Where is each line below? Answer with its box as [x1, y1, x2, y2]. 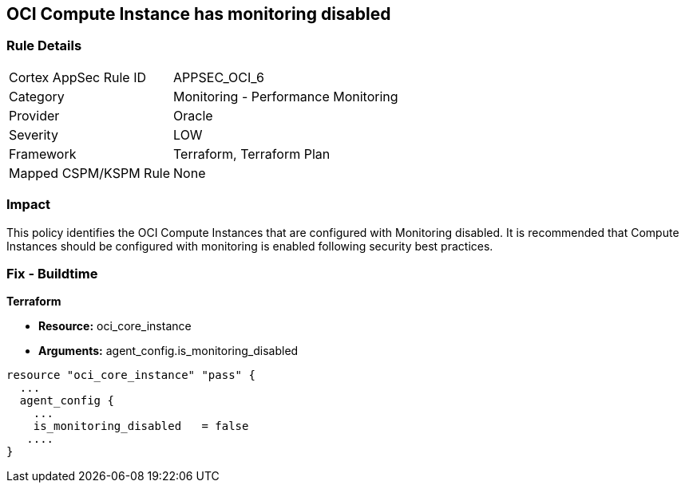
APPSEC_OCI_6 [173, 69, 264, 85]
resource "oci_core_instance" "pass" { [6, 369, 255, 382]
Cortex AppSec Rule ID [9, 69, 147, 85]
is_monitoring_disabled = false [33, 420, 249, 433]
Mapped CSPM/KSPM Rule [9, 164, 171, 181]
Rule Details [6, 37, 82, 54]
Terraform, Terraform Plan [173, 145, 331, 162]
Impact [6, 196, 51, 213]
